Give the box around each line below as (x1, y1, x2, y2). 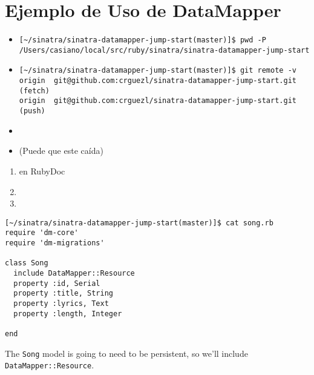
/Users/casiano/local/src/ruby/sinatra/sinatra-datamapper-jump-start (19, 45, 310, 55)
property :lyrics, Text (13, 299, 109, 308)
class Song (5, 259, 48, 268)
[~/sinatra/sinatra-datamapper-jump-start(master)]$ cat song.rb (5, 218, 273, 227)
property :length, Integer (13, 309, 122, 318)
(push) (19, 107, 45, 116)
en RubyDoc (19, 164, 65, 177)
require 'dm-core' (5, 228, 79, 237)
